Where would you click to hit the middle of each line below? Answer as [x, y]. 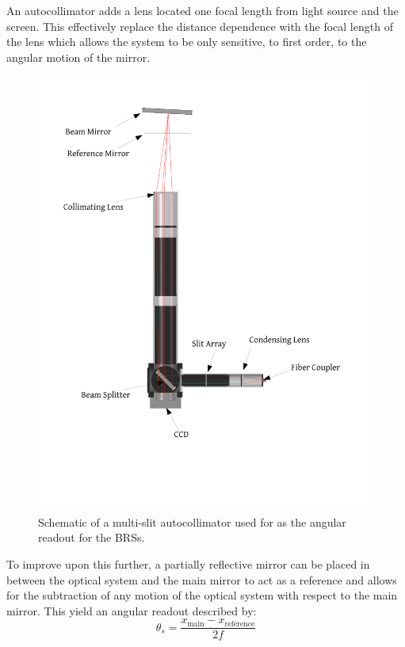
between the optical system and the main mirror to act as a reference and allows [202, 579]
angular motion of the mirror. [78, 57]
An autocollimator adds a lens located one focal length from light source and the [202, 10]
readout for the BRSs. [92, 537]
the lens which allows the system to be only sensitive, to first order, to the [187, 42]
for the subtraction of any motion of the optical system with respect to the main [202, 595]
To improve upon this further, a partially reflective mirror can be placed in [188, 564]
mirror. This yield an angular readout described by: [132, 610]
